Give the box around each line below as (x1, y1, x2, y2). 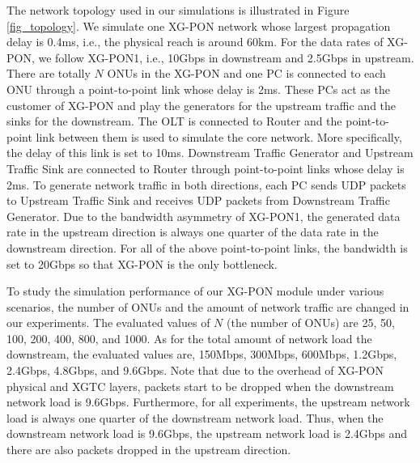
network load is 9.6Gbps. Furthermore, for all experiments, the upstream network (6, 393, 410, 410)
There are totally (6, 65, 91, 82)
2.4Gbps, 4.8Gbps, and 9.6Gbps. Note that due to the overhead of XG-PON (6, 362, 384, 379)
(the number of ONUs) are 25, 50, (227, 314, 395, 331)
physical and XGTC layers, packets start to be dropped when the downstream (6, 377, 394, 394)
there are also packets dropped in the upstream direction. (6, 441, 291, 458)
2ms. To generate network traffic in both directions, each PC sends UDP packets (6, 176, 406, 193)
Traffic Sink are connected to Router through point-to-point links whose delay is (6, 159, 405, 176)
